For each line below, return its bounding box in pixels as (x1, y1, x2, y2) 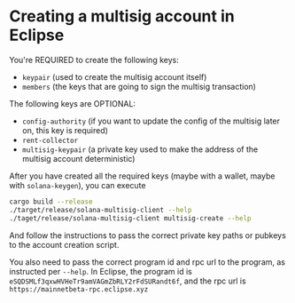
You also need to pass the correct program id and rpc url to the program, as (9, 256, 286, 267)
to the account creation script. (9, 239, 120, 250)
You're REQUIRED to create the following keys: (9, 54, 179, 65)
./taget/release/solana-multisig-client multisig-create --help (9, 213, 252, 223)
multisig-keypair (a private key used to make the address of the (21, 144, 259, 155)
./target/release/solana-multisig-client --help (9, 205, 192, 214)
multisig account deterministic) (21, 153, 136, 163)
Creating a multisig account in (9, 6, 235, 27)
